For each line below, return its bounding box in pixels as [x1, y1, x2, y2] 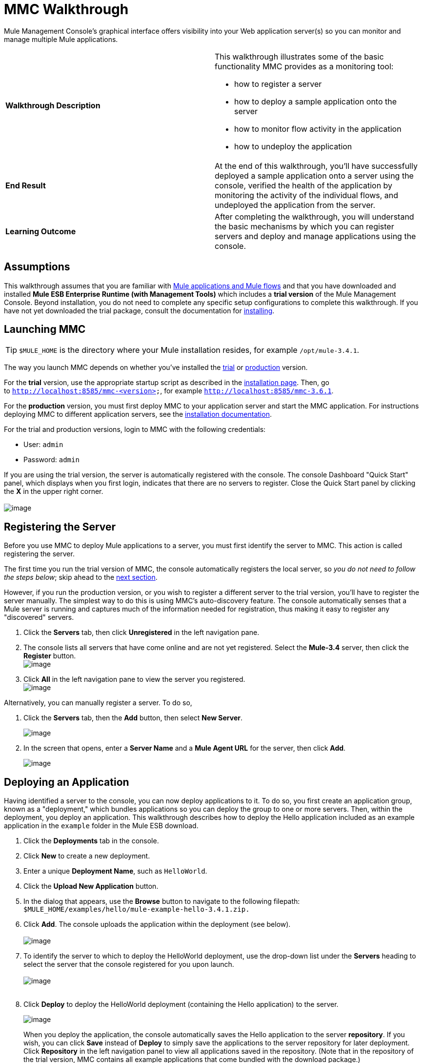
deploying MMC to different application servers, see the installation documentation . [4, 410, 272, 419]
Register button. [23, 652, 76, 660]
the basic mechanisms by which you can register [215, 221, 394, 231]
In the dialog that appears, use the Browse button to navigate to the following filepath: [23, 897, 300, 906]
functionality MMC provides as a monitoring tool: [215, 61, 394, 71]
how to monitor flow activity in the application [234, 123, 402, 134]
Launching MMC [4, 323, 86, 336]
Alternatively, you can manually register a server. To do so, [4, 698, 192, 707]
